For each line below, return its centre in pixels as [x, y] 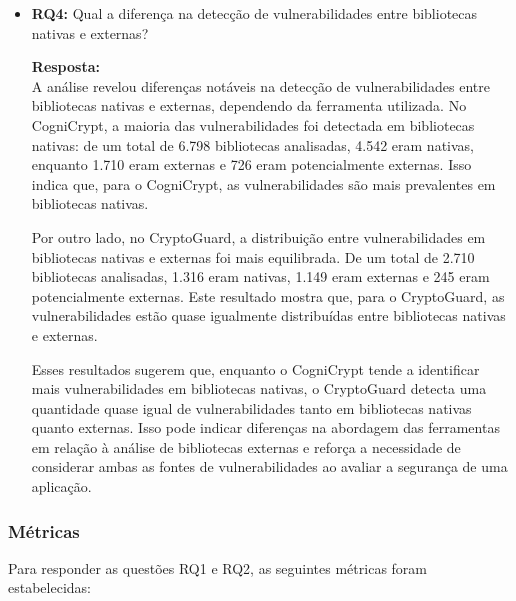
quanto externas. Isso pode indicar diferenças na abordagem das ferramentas [265, 427]
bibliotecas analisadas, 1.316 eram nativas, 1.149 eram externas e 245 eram [260, 276]
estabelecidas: [49, 587]
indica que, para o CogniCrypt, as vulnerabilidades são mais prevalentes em [263, 183]
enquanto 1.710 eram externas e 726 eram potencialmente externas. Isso [251, 164]
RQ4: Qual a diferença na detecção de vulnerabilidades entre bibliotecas [254, 13]
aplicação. [61, 486]
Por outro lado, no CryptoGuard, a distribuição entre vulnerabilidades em [258, 236]
